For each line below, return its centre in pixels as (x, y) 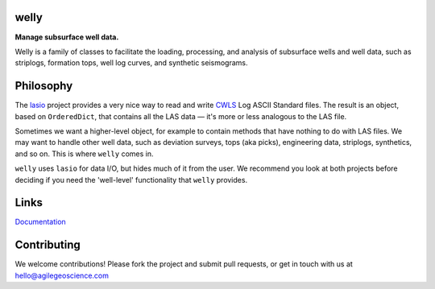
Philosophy (44, 86)
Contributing (48, 245)
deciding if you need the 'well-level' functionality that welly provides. (131, 180)
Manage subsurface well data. (67, 37)
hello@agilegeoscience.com (62, 275)
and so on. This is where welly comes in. (84, 154)
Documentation (40, 222)
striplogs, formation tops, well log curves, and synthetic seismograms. (131, 63)
